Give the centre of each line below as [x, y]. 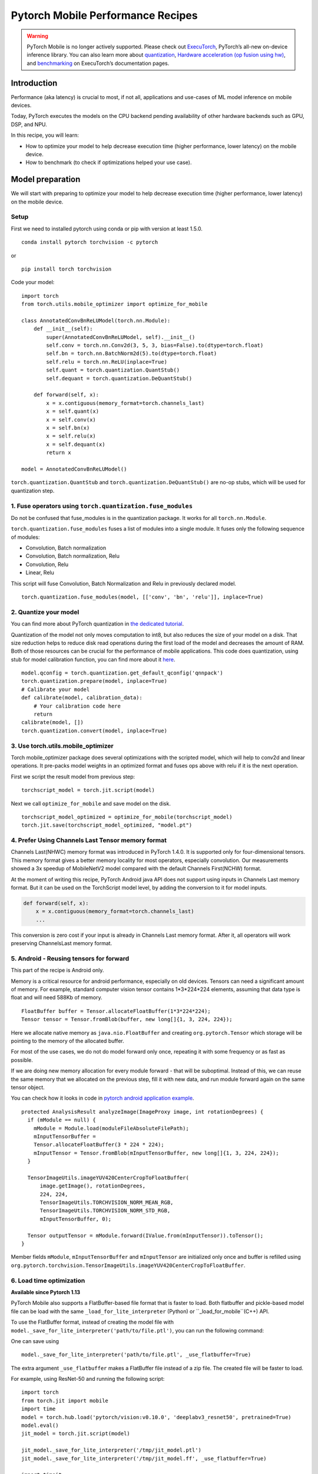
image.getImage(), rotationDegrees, [93, 1186]
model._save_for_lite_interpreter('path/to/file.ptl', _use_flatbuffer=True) [136, 1355]
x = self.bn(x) [68, 428]
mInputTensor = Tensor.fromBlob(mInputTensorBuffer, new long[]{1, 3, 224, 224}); [156, 1153]
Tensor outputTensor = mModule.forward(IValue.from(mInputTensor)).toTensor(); [145, 1236]
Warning [37, 36]
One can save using [35, 1341]
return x [59, 453]
